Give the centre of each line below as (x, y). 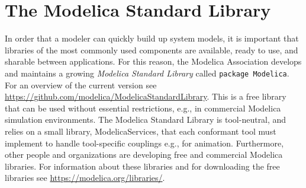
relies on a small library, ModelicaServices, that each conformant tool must (141, 131)
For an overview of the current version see (81, 85)
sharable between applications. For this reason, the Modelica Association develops (153, 61)
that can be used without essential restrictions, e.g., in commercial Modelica (143, 108)
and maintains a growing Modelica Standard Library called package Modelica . (147, 73)
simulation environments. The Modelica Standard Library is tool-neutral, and (146, 120)
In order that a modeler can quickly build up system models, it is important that (152, 38)
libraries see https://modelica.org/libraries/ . (85, 178)
